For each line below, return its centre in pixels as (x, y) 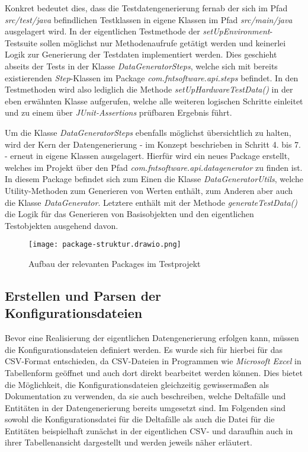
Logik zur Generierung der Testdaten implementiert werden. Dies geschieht (141, 54)
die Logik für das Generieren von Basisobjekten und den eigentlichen (129, 214)
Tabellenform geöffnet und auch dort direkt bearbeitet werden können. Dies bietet (154, 372)
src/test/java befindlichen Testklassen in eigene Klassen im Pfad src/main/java (149, 19)
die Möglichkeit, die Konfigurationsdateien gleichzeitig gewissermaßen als (137, 384)
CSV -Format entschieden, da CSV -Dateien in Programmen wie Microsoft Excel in (153, 361)
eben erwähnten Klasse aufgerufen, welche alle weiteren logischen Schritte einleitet (154, 101)
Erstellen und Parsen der (83, 295)
